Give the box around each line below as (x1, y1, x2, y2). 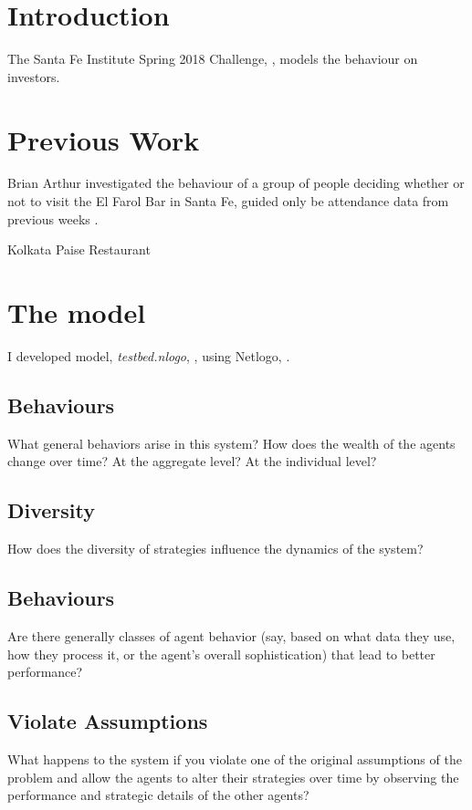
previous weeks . (7, 209, 99, 228)
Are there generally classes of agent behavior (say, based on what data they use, (7, 626, 456, 645)
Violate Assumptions (7, 707, 208, 735)
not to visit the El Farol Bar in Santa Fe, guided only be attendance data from (7, 192, 449, 211)
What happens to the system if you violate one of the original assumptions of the (7, 749, 462, 768)
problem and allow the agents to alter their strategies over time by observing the (7, 767, 459, 786)
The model (7, 294, 146, 330)
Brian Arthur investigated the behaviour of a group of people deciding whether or (7, 173, 465, 192)
